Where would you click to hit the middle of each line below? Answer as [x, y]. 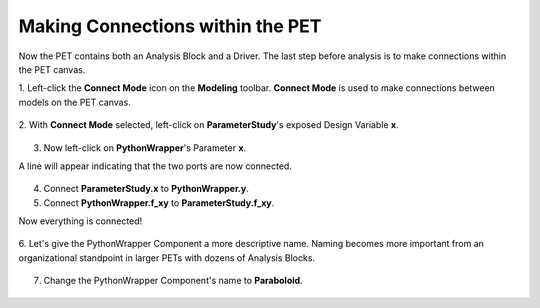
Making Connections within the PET [170, 26]
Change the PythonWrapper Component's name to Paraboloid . [173, 281]
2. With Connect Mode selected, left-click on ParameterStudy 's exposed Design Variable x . [208, 125]
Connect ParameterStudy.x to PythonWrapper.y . [146, 189]
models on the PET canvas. [75, 102]
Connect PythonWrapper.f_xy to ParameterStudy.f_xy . [159, 202]
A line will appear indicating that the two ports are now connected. [155, 166]
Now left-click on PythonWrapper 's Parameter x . [145, 147]
